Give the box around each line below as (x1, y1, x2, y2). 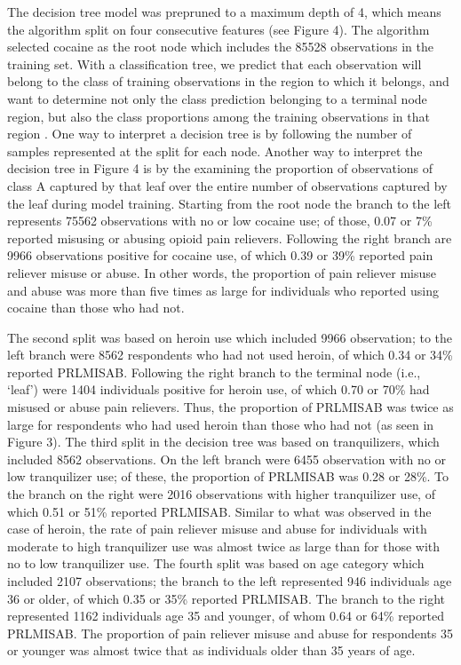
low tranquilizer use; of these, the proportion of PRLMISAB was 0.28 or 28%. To (7, 467, 449, 486)
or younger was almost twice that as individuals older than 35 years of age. (7, 641, 416, 660)
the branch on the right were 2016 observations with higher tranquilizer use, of (7, 485, 435, 503)
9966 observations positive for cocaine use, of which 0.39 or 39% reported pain (7, 246, 433, 265)
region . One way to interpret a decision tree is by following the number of (7, 124, 412, 143)
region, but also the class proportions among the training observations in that (7, 107, 430, 125)
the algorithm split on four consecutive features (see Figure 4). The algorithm (7, 20, 430, 38)
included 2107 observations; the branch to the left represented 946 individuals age (7, 572, 452, 590)
